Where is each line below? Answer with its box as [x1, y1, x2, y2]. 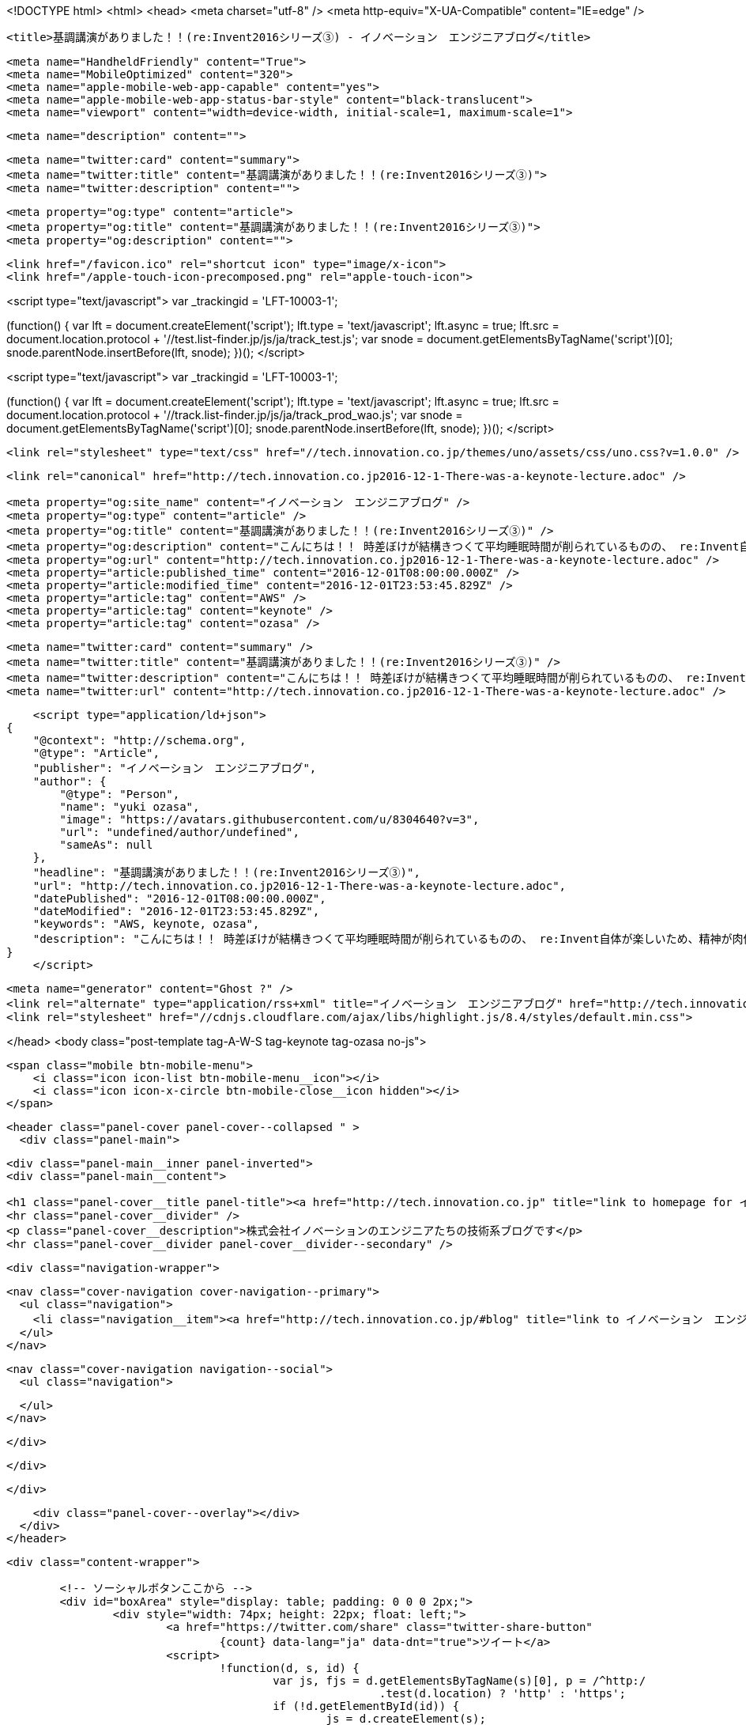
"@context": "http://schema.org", [32, 734, 247, 747]
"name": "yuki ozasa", [59, 800, 200, 813]
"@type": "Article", [32, 747, 160, 759]
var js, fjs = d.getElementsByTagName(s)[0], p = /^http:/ [273, 1674, 646, 1687]
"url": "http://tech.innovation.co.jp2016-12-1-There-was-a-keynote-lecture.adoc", [32, 880, 567, 892]
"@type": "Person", [59, 788, 180, 800]
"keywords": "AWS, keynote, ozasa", [32, 917, 260, 930]
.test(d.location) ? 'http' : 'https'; [379, 1687, 626, 1700]
